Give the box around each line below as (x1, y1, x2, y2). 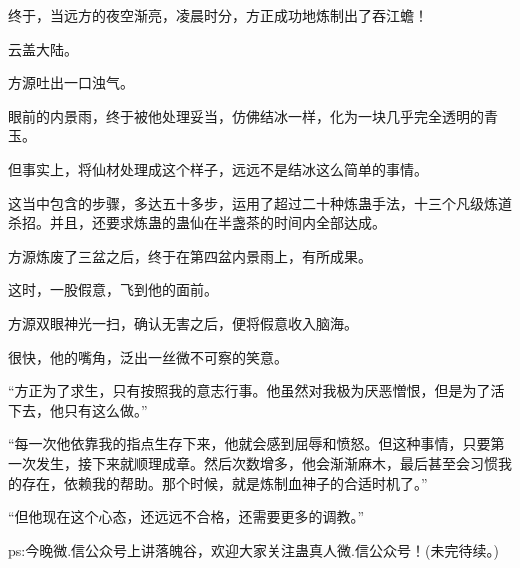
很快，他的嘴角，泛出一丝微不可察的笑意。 (8, 346, 288, 367)
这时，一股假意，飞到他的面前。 (8, 279, 218, 300)
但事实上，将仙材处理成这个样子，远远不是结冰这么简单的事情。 (8, 158, 428, 179)
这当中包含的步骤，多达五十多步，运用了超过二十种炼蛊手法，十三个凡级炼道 (8, 192, 512, 213)
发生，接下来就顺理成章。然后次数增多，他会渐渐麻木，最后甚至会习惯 (35, 452, 498, 473)
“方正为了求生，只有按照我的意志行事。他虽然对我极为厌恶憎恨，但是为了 (8, 380, 491, 401)
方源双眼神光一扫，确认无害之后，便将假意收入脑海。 (8, 312, 358, 333)
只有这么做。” (63, 399, 148, 420)
